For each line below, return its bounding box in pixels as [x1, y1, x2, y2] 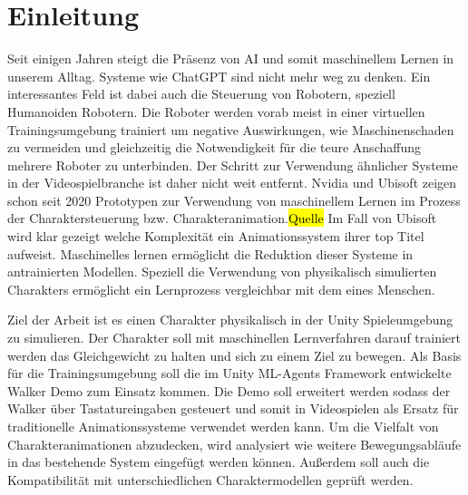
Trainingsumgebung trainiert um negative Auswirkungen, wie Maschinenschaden [7, 120, 454, 139]
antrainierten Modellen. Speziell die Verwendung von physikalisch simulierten [7, 262, 437, 281]
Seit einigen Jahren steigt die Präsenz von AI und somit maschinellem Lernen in [7, 49, 454, 68]
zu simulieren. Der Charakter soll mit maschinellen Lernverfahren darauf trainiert [7, 328, 461, 347]
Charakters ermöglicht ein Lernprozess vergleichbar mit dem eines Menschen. [7, 279, 435, 298]
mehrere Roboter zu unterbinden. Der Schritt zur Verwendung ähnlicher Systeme [7, 155, 458, 174]
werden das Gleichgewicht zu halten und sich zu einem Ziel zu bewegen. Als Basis [7, 345, 462, 364]
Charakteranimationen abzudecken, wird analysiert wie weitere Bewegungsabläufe [7, 434, 462, 453]
